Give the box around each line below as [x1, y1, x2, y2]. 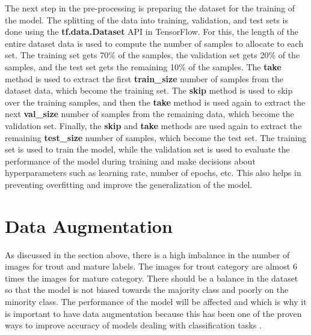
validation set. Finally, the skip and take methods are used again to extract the [5, 119, 302, 131]
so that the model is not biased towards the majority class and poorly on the [5, 283, 289, 296]
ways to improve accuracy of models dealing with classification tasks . [5, 319, 262, 331]
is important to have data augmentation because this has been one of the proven [5, 307, 302, 319]
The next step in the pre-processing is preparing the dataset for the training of [5, 2, 295, 14]
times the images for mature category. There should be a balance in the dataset [5, 271, 298, 284]
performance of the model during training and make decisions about [5, 154, 256, 167]
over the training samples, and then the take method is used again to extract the [5, 95, 306, 108]
